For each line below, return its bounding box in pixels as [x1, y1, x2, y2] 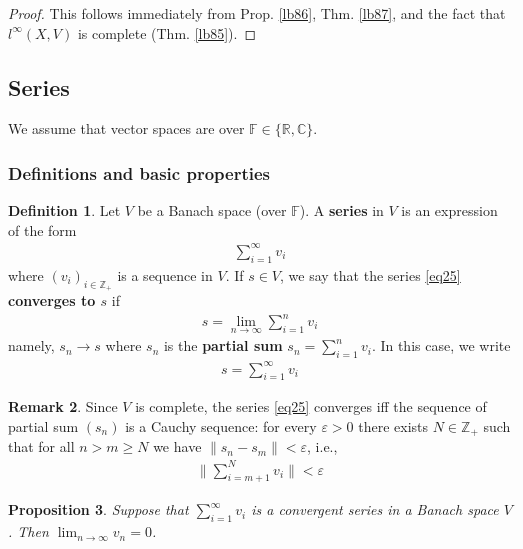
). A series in [299, 200, 384, 221]
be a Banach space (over [137, 200, 287, 221]
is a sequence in [117, 264, 213, 285]
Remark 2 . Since [8, 396, 118, 417]
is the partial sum [163, 335, 283, 356]
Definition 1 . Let [8, 200, 121, 221]
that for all [8, 436, 75, 457]
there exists [358, 415, 429, 436]
